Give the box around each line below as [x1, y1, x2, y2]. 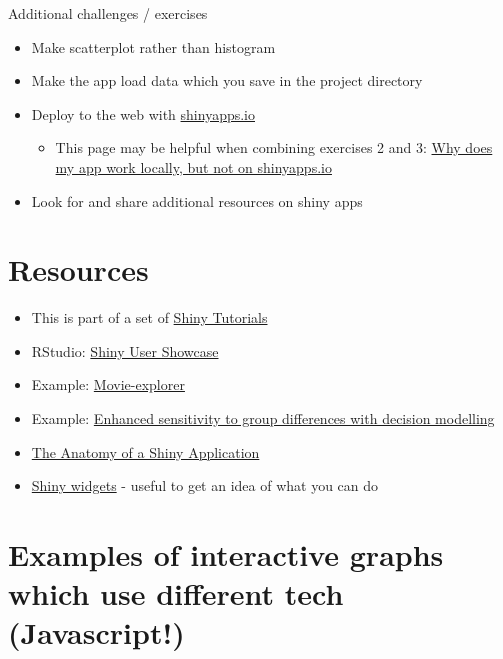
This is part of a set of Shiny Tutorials [31, 307, 268, 328]
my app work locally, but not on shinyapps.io [55, 156, 332, 177]
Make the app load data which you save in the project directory [31, 70, 423, 91]
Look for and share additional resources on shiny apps [31, 190, 363, 211]
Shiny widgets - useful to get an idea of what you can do [31, 475, 379, 496]
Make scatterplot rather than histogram [31, 36, 276, 57]
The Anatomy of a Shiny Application [31, 441, 260, 462]
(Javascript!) [8, 612, 185, 653]
